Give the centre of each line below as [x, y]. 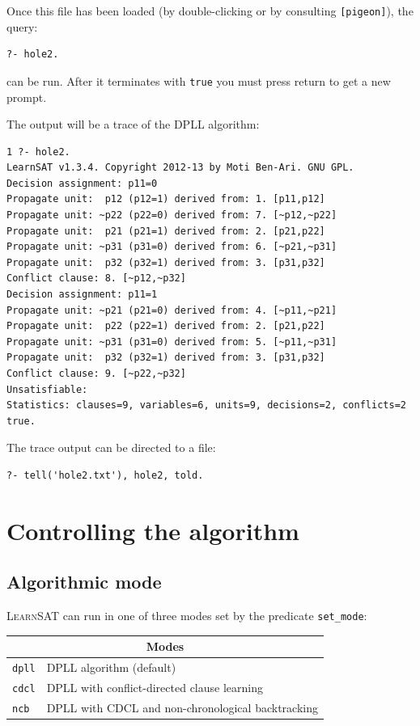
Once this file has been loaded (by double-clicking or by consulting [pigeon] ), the [210, 11]
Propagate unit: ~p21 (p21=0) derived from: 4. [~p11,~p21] [172, 310]
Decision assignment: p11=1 [82, 295]
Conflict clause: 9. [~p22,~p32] [96, 374]
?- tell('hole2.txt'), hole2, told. [105, 475]
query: [22, 26]
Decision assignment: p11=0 [82, 183]
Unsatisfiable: [47, 389]
